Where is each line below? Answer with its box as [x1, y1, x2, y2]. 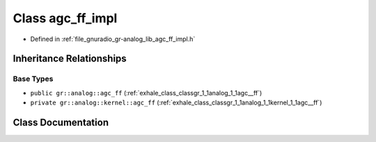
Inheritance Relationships [13, 53, 127, 65]
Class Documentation [13, 116, 109, 128]
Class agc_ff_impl [13, 10, 118, 26]
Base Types [13, 74, 54, 84]
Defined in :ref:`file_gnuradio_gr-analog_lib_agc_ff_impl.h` [30, 35, 196, 43]
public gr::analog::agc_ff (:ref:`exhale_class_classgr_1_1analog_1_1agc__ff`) [30, 88, 263, 97]
